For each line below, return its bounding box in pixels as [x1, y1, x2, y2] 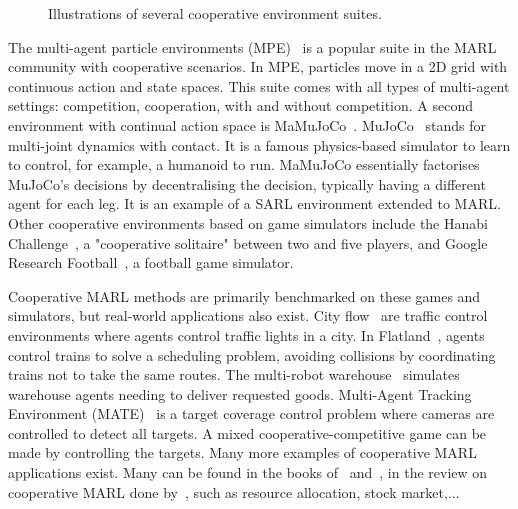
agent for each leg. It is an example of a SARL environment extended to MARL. [8, 193, 501, 214]
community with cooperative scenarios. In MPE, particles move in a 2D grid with [8, 56, 508, 77]
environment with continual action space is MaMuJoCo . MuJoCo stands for [8, 114, 486, 135]
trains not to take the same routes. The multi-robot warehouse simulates [8, 364, 460, 385]
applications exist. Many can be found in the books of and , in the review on [8, 462, 488, 483]
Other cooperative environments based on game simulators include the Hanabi [8, 212, 488, 233]
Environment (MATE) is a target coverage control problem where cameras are [8, 403, 495, 424]
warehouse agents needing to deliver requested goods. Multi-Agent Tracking [8, 383, 472, 404]
